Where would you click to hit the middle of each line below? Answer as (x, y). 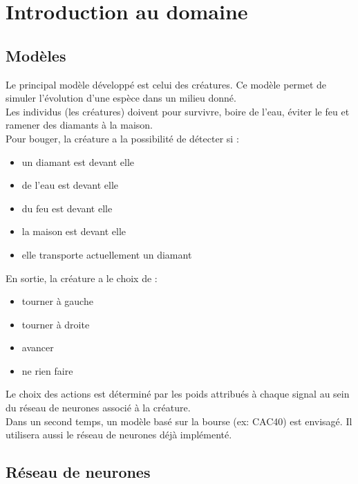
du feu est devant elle (67, 208)
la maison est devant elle (74, 231)
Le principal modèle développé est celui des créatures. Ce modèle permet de (166, 84)
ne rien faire (47, 370)
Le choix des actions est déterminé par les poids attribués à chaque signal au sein (178, 394)
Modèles (36, 55)
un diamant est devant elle (78, 161)
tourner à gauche (57, 301)
